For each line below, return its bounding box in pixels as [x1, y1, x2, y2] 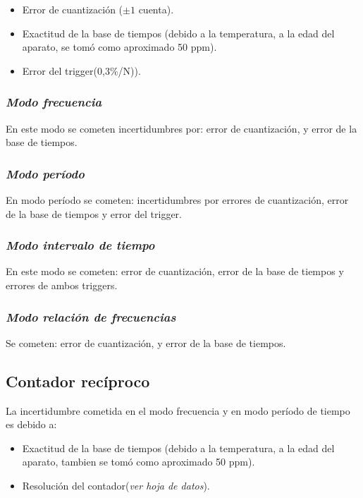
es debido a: [6, 417, 57, 432]
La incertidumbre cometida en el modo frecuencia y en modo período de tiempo [6, 403, 350, 418]
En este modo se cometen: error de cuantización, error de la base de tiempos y [6, 264, 344, 279]
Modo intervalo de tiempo [6, 236, 155, 254]
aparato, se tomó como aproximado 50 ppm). [22, 40, 217, 54]
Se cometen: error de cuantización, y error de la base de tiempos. [6, 335, 286, 350]
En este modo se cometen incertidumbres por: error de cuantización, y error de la [6, 121, 357, 135]
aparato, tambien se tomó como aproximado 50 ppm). [22, 454, 255, 469]
